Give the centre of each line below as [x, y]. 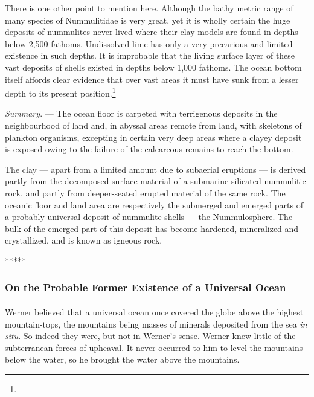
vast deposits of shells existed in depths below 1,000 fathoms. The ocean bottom [153, 67]
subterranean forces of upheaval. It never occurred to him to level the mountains [154, 347]
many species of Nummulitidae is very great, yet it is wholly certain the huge [148, 20]
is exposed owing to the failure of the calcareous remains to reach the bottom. [149, 149]
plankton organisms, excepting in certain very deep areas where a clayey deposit [153, 137]
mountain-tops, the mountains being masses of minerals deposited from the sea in [156, 324]
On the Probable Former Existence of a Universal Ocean [146, 287]
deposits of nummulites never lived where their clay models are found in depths [152, 32]
